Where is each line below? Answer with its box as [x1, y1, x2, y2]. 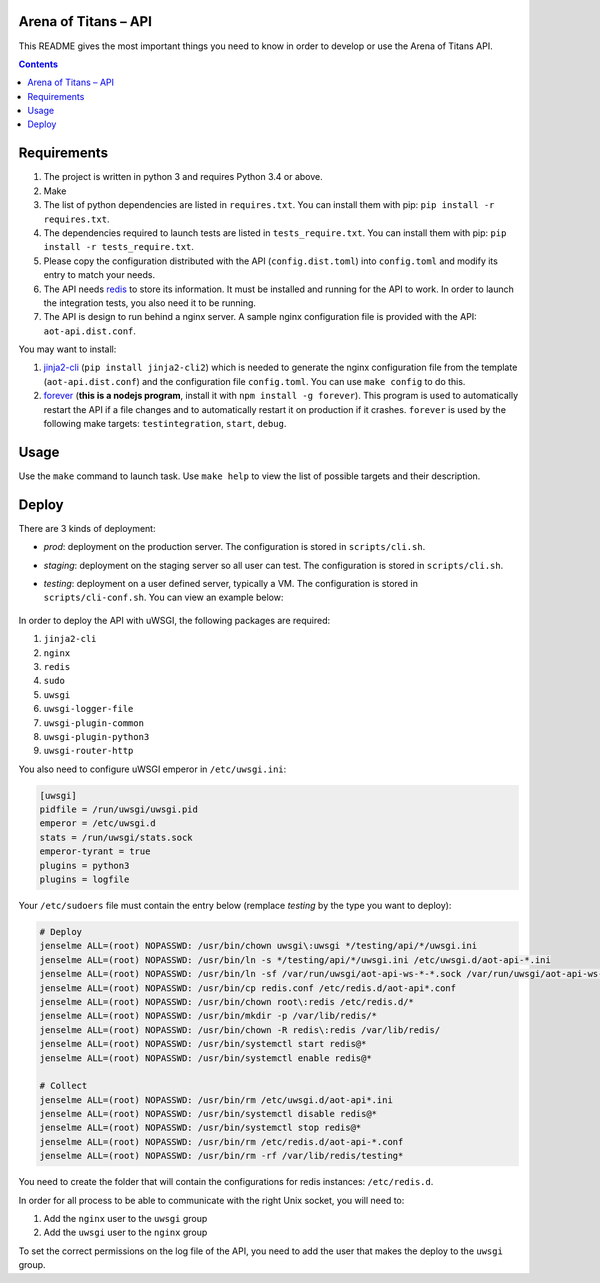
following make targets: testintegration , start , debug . [43, 418, 287, 430]
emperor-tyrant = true [39, 846, 151, 857]
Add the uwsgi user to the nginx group [43, 1226, 208, 1239]
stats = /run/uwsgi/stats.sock [39, 831, 194, 843]
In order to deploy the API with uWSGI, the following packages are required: [18, 614, 330, 626]
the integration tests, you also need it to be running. [43, 296, 257, 309]
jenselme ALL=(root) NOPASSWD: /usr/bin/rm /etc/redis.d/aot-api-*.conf [39, 1136, 404, 1147]
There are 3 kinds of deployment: [18, 522, 156, 534]
